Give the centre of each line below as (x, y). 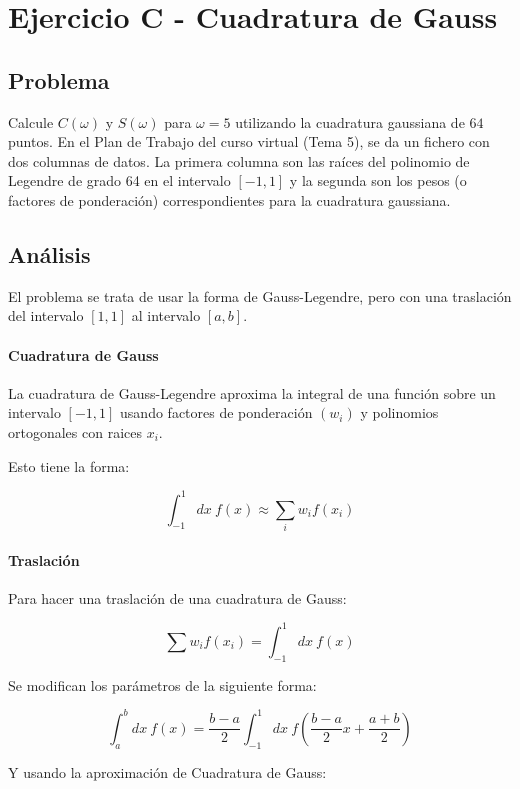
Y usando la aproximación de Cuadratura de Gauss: (167, 771)
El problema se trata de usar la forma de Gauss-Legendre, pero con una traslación (260, 295)
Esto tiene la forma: (69, 465)
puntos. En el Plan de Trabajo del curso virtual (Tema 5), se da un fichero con (249, 141)
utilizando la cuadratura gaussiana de (350, 121)
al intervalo (166, 315)
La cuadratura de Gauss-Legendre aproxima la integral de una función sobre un (252, 392)
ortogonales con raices (75, 431)
